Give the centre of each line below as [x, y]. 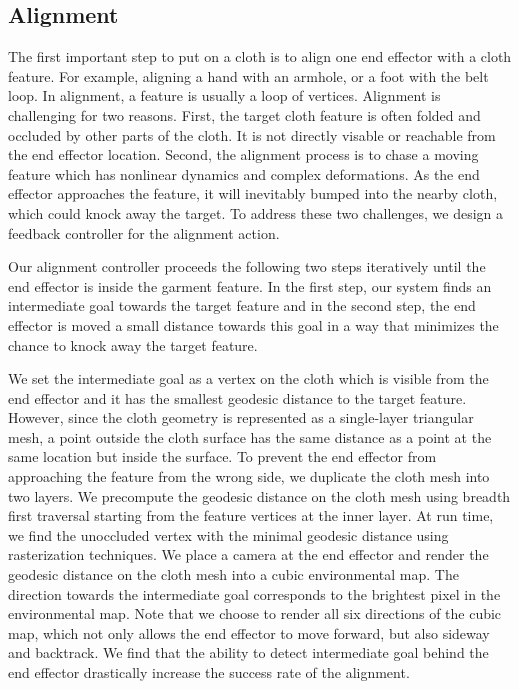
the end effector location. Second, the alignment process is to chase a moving [243, 154]
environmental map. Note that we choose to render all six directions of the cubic [255, 613]
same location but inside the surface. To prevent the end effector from [222, 456]
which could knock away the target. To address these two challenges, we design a [256, 212]
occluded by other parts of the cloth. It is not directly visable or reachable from [252, 134]
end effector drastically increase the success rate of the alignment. [209, 672]
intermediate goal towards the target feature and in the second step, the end [242, 305]
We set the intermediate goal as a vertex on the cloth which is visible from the [248, 378]
